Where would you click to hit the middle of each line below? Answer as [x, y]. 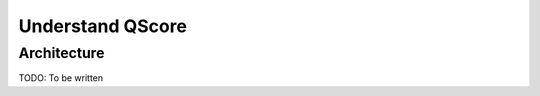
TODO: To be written [61, 78]
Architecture [61, 53]
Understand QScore [102, 26]
